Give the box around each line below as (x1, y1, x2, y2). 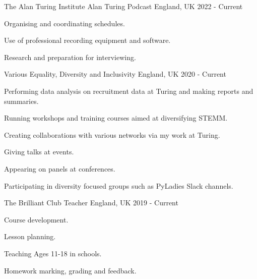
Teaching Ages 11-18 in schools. (4, 248, 102, 258)
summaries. (4, 95, 39, 106)
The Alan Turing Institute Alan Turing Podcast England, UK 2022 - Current (4, 1, 243, 11)
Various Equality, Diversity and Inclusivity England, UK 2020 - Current (4, 69, 226, 79)
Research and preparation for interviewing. (4, 51, 136, 62)
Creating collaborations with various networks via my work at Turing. (4, 129, 220, 140)
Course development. (4, 214, 69, 225)
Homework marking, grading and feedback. (4, 265, 137, 275)
